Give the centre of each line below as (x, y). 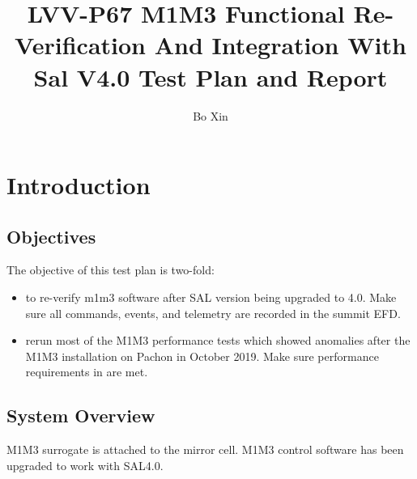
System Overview (81, 415)
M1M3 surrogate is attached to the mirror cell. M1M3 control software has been (205, 449)
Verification (81, 45)
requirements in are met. (87, 372)
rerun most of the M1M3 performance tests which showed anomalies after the (218, 340)
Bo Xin (211, 115)
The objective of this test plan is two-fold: (111, 270)
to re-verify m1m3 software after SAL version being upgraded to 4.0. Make (211, 297)
